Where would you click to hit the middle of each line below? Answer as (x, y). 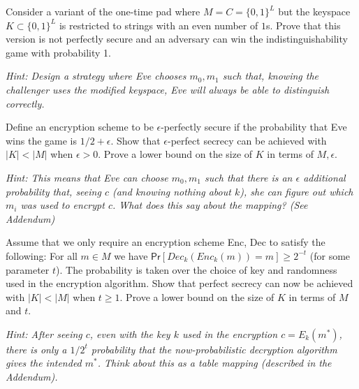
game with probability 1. (58, 52)
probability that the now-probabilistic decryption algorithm (214, 349)
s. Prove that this (303, 25)
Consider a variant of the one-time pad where (103, 11)
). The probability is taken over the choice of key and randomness (197, 269)
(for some (330, 255)
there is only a (36, 349)
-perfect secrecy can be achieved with (247, 140)
